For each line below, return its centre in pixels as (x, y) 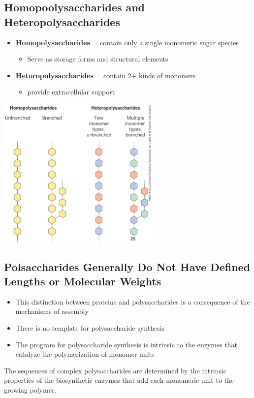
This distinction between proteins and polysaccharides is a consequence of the (133, 301)
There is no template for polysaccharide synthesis (90, 328)
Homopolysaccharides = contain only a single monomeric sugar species (127, 42)
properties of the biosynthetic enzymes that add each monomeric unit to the (119, 380)
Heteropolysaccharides (62, 21)
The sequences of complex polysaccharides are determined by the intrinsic (115, 370)
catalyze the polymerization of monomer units (85, 354)
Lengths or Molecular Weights (83, 281)
